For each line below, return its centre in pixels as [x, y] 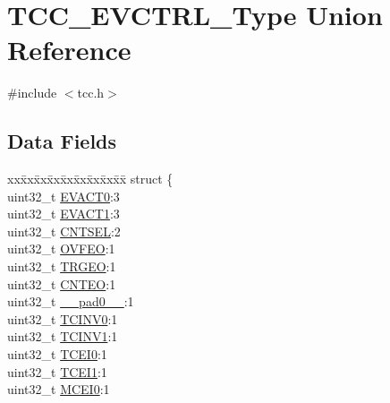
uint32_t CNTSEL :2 [64, 231]
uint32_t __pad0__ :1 [71, 301]
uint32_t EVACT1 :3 [64, 214]
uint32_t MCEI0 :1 [59, 389]
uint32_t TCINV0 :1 [63, 318]
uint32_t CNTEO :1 [62, 283]
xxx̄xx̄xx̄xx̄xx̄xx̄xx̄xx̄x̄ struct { [90, 179]
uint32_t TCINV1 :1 [63, 336]
